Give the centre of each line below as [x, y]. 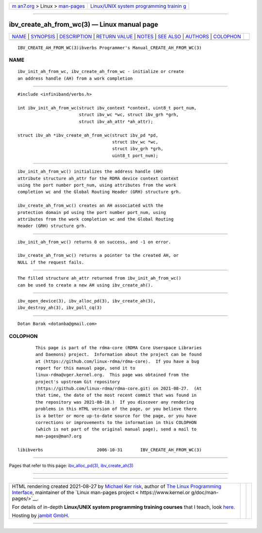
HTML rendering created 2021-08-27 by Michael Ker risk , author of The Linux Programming [117, 486]
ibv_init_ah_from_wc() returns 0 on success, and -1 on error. [94, 242]
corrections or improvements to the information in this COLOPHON [116, 423]
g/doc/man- [205, 493]
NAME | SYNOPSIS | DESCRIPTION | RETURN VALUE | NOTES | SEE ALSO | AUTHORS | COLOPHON [126, 36]
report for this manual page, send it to [85, 368]
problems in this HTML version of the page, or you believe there [116, 409]
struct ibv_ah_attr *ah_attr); [116, 121]
